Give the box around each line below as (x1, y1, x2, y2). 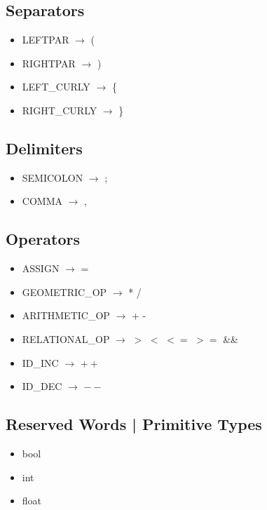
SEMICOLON (22, 170, 83, 184)
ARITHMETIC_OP (22, 308, 110, 323)
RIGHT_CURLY (22, 102, 97, 117)
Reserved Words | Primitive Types (6, 413, 262, 435)
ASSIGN (22, 261, 60, 276)
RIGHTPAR (22, 55, 76, 70)
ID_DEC (22, 379, 62, 394)
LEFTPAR (22, 32, 69, 47)
